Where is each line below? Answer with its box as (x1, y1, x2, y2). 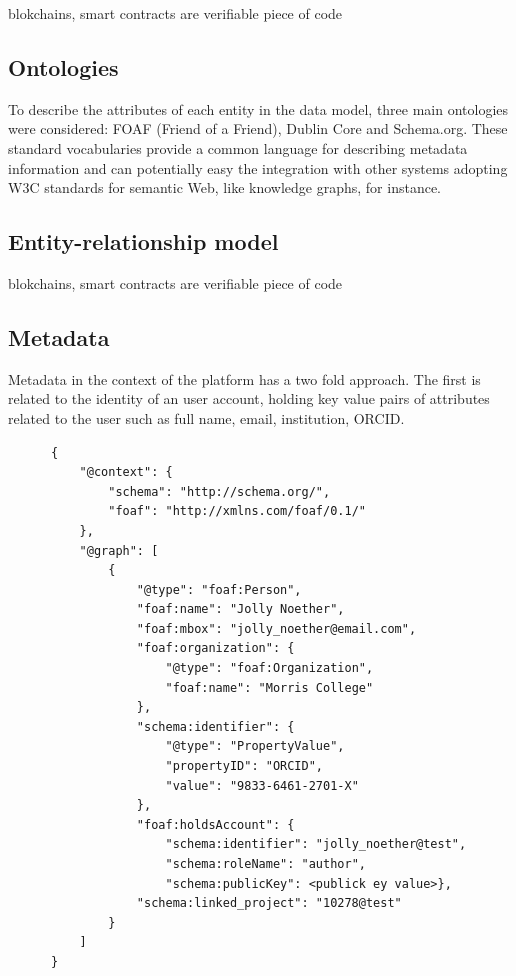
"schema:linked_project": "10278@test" (136, 896, 402, 911)
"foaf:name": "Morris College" (165, 680, 374, 695)
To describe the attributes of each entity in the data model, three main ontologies (8, 98, 509, 119)
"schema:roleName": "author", (165, 857, 366, 872)
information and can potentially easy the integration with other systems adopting (8, 157, 508, 178)
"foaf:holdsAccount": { (136, 817, 295, 832)
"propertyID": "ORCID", (165, 759, 323, 774)
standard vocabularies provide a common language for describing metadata (8, 137, 468, 158)
